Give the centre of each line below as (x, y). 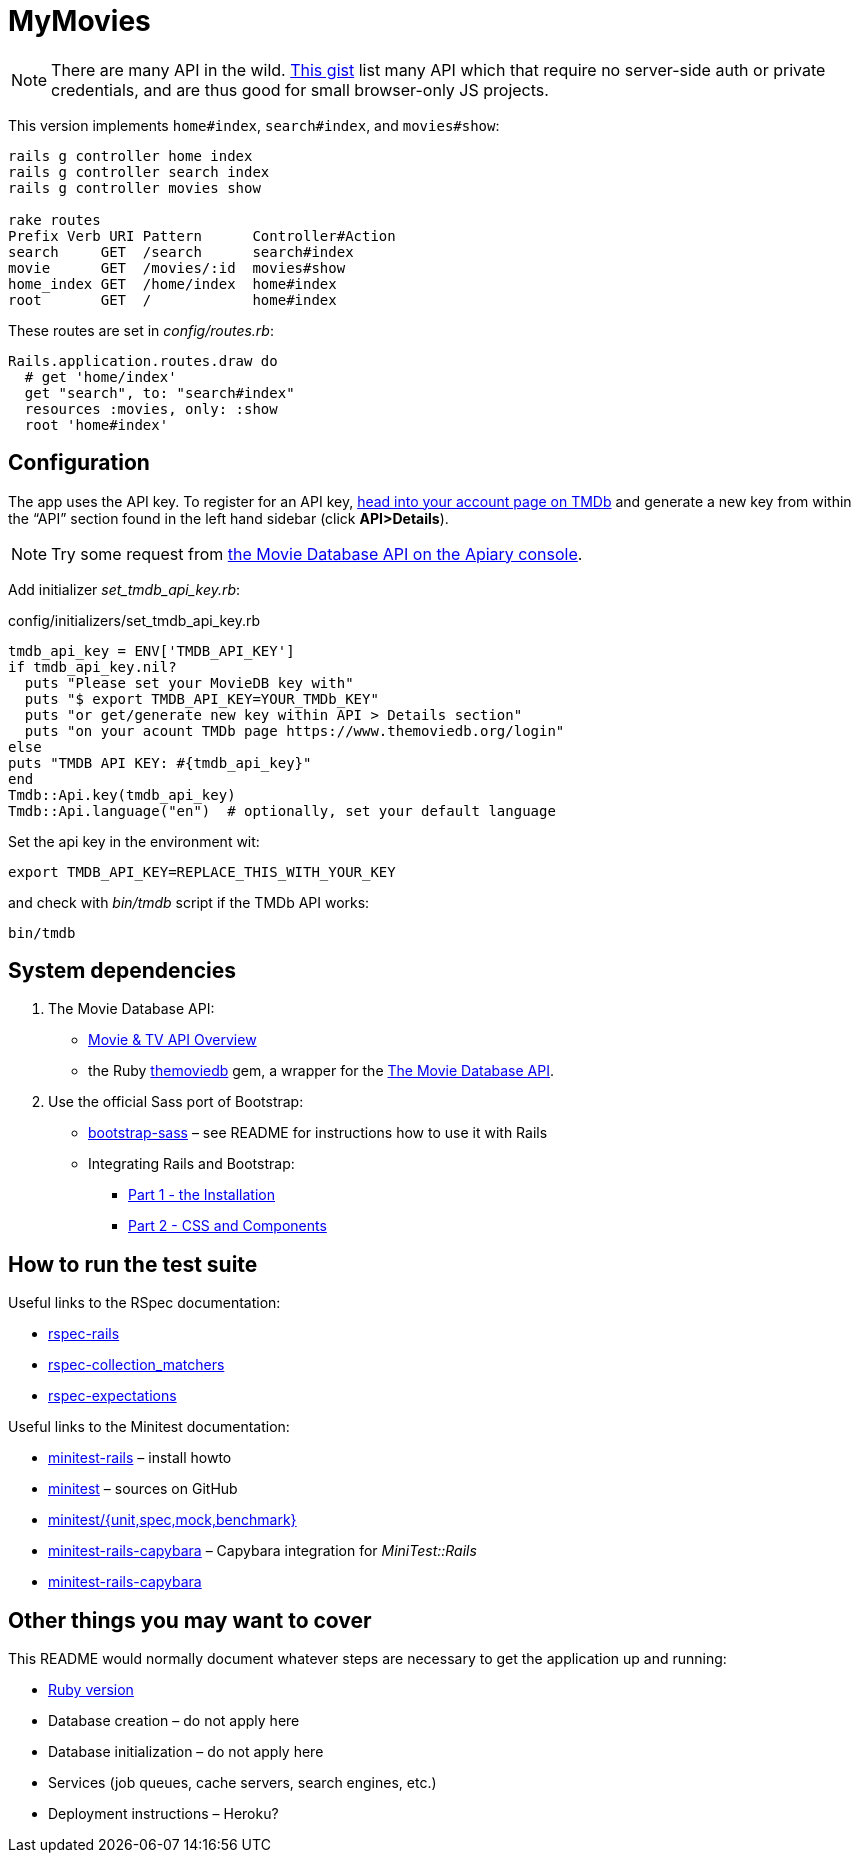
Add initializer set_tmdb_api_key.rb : (124, 589)
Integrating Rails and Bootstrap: (191, 1164)
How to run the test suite (133, 1264)
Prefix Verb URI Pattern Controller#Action (202, 235)
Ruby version (91, 1690)
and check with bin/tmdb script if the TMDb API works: (189, 902)
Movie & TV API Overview (172, 1040)
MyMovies (79, 21)
